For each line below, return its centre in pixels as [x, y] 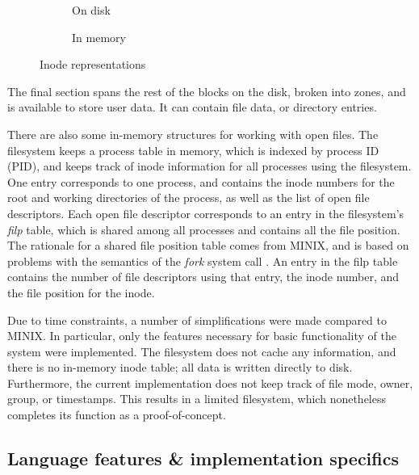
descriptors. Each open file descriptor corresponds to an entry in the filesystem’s [206, 213]
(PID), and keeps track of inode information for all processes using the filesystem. [209, 166]
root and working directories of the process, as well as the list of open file [189, 198]
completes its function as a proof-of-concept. [117, 415]
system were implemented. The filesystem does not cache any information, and [202, 351]
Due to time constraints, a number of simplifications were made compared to [197, 319]
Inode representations [93, 64]
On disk [91, 10]
